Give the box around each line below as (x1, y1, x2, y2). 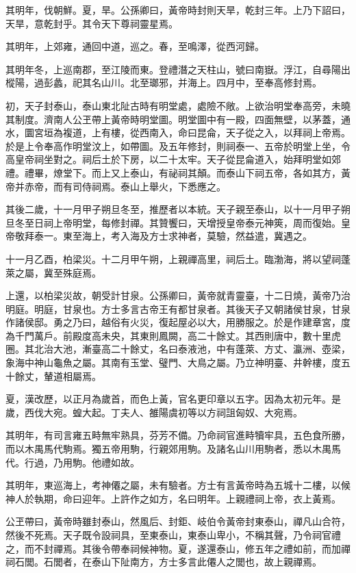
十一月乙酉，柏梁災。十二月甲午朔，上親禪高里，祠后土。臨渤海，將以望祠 (5, 251, 341, 266)
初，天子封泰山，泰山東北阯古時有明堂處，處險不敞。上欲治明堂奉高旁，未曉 (5, 98, 351, 112)
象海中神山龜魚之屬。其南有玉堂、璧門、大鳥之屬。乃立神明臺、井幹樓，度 (5, 355, 341, 370)
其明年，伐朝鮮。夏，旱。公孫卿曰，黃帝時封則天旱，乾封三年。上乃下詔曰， (5, 3, 351, 16)
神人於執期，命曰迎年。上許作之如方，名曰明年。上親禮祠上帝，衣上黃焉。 (5, 491, 341, 505)
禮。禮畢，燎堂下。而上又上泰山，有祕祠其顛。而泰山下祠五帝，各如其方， (5, 165, 341, 179)
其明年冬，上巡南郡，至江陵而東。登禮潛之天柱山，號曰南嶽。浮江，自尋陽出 (5, 62, 351, 76)
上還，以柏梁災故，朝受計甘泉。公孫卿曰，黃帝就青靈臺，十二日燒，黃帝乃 (5, 288, 341, 303)
